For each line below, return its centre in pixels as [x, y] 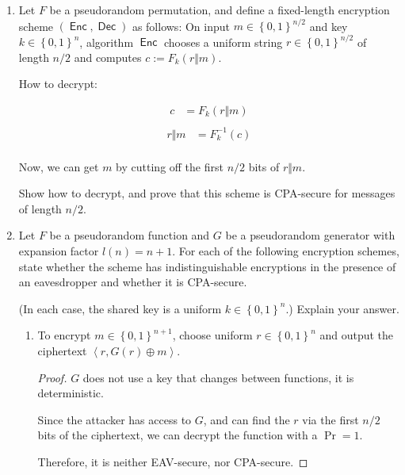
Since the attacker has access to [115, 419]
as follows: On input [181, 26]
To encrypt [64, 335]
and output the [357, 335]
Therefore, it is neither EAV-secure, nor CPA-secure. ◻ [173, 461]
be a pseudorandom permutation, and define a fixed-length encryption [220, 10]
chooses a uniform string [223, 42]
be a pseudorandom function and [130, 235]
